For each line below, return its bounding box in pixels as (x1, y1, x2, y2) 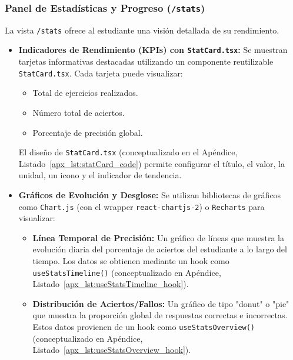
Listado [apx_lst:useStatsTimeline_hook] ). (32, 278, 189, 290)
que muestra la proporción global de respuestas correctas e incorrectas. (32, 309, 288, 321)
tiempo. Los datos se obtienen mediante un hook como (32, 255, 229, 266)
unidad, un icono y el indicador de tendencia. (18, 169, 182, 181)
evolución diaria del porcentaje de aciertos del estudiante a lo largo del (32, 243, 287, 255)
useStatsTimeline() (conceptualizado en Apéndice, (32, 266, 221, 278)
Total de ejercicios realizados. (32, 86, 138, 99)
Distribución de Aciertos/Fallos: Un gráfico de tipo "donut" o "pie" (32, 297, 289, 309)
